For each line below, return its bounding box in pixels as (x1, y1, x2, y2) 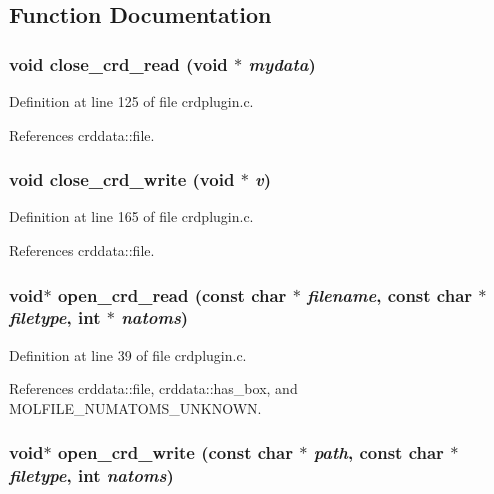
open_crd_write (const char (57, 440, 293, 465)
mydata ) (248, 51, 316, 76)
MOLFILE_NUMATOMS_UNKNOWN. (9, 397, 262, 418)
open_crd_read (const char (57, 282, 287, 307)
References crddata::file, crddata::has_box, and (9, 378, 298, 399)
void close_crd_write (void (9, 167, 235, 192)
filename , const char (307, 282, 473, 307)
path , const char (313, 440, 444, 465)
